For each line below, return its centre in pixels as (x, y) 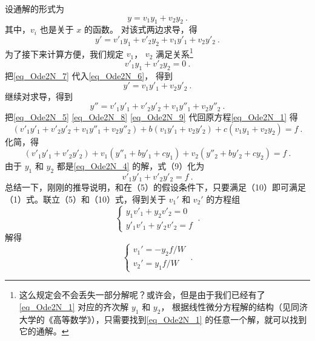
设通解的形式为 (35, 8)
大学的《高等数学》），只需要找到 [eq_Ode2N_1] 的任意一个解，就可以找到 (163, 319)
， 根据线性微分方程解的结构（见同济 (234, 306)
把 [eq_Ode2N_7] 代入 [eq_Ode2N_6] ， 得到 (89, 75)
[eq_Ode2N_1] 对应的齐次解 (74, 306)
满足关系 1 (174, 53)
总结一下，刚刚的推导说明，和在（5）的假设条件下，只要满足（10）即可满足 (155, 187)
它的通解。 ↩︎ (44, 331)
